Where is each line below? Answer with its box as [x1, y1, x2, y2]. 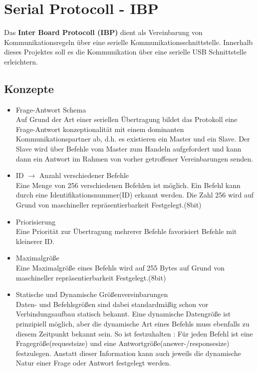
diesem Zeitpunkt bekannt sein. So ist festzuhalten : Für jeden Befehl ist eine [16, 328, 253, 338]
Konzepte [4, 80, 54, 96]
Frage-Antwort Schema [16, 104, 86, 114]
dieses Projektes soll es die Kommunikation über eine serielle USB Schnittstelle [4, 46, 247, 57]
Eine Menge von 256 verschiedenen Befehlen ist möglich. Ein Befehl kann [16, 179, 240, 190]
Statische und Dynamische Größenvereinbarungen [16, 289, 168, 299]
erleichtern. [4, 56, 38, 66]
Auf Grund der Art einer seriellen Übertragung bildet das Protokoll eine [16, 114, 237, 124]
